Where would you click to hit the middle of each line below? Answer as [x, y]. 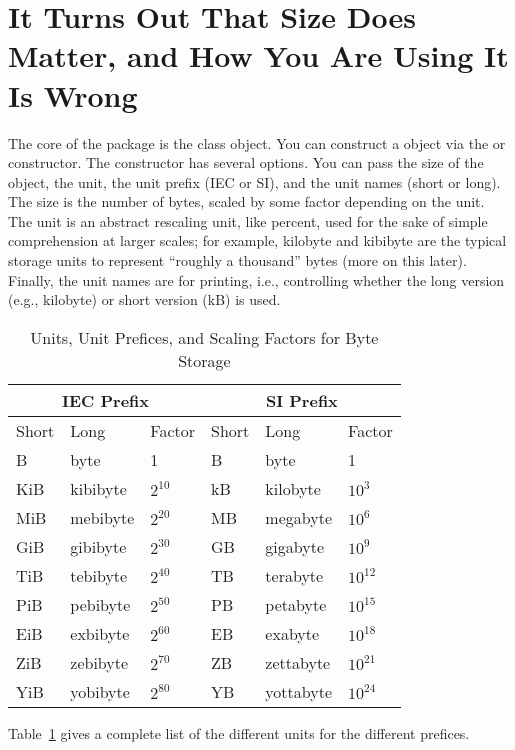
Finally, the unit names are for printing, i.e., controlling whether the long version [256, 279]
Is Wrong [73, 94]
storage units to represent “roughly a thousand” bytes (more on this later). [237, 260]
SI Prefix [301, 400]
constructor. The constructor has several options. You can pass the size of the [246, 162]
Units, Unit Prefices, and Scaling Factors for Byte [204, 337]
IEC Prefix [106, 400]
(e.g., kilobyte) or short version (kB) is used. [144, 299]
